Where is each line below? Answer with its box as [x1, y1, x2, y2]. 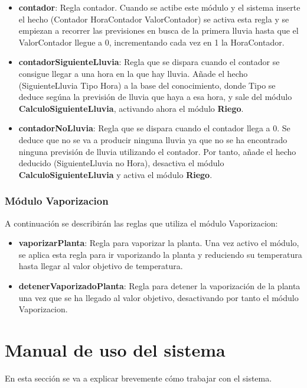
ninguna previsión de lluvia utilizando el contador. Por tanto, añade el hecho [18, 145, 296, 157]
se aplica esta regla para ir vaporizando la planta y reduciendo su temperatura [18, 248, 302, 260]
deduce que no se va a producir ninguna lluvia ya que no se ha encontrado [18, 133, 288, 145]
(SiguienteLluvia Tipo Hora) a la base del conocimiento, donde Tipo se [18, 79, 276, 91]
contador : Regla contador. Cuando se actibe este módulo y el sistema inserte [18, 1, 301, 13]
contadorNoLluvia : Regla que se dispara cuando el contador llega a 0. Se [18, 122, 290, 134]
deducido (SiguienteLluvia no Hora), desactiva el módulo [18, 157, 224, 169]
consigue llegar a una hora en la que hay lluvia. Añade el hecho [18, 67, 248, 79]
